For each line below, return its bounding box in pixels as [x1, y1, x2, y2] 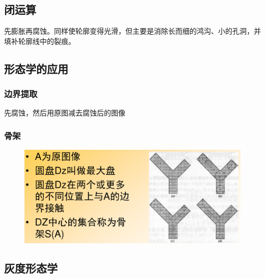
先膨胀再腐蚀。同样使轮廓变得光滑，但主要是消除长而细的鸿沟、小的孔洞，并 [4, 26, 261, 36]
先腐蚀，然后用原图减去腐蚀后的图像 [4, 107, 125, 118]
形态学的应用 [4, 60, 68, 76]
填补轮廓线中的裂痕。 [4, 35, 75, 46]
